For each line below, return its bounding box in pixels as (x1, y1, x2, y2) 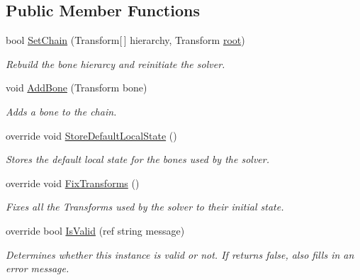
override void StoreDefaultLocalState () (6, 128, 177, 142)
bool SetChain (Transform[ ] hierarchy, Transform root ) (6, 33, 245, 47)
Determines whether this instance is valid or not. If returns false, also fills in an (6, 247, 354, 262)
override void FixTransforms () (6, 175, 140, 190)
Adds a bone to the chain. (6, 103, 117, 118)
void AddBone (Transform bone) (6, 80, 147, 95)
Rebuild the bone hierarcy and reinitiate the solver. (6, 56, 225, 71)
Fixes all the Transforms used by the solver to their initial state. (6, 199, 284, 214)
